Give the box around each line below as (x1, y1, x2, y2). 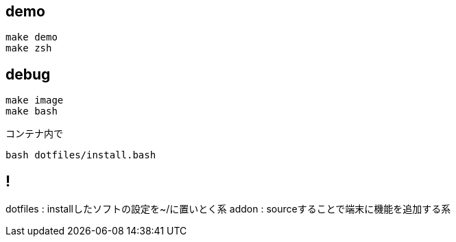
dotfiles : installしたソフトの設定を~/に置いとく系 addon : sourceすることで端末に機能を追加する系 (5, 203, 451, 215)
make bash (5, 106, 58, 117)
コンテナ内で (5, 128, 63, 140)
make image (5, 95, 64, 106)
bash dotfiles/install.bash (5, 149, 156, 161)
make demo (5, 32, 58, 43)
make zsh (5, 43, 52, 54)
